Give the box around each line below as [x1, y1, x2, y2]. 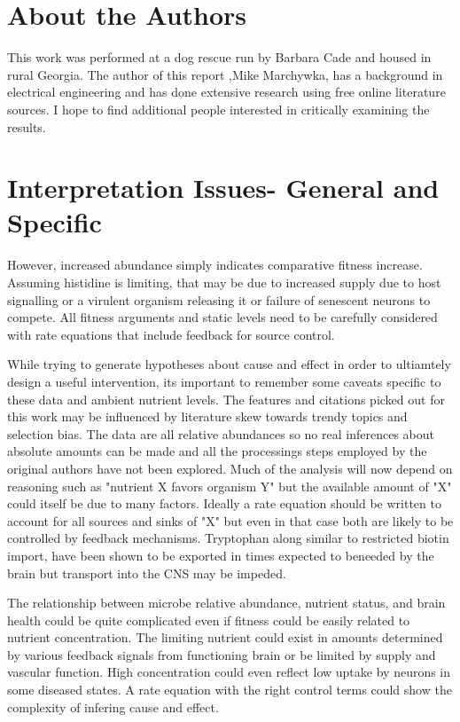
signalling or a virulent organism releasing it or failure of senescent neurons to [7, 290, 431, 309]
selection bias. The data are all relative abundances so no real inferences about [7, 424, 434, 443]
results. [7, 117, 46, 136]
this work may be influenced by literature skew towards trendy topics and [7, 407, 408, 426]
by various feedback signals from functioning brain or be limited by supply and [7, 645, 436, 663]
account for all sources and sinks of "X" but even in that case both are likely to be [7, 511, 454, 530]
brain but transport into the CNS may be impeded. [7, 563, 286, 582]
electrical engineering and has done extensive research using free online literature [7, 82, 446, 101]
